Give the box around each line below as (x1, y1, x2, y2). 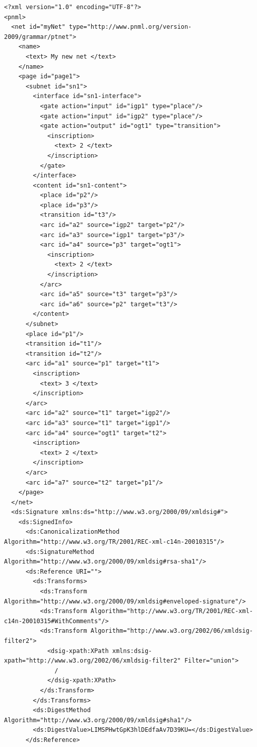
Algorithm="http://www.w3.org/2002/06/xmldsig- (90, 627, 253, 635)
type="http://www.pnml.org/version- (69, 23, 192, 31)
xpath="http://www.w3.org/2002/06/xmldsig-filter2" (4, 657, 181, 665)
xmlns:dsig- (112, 647, 152, 655)
